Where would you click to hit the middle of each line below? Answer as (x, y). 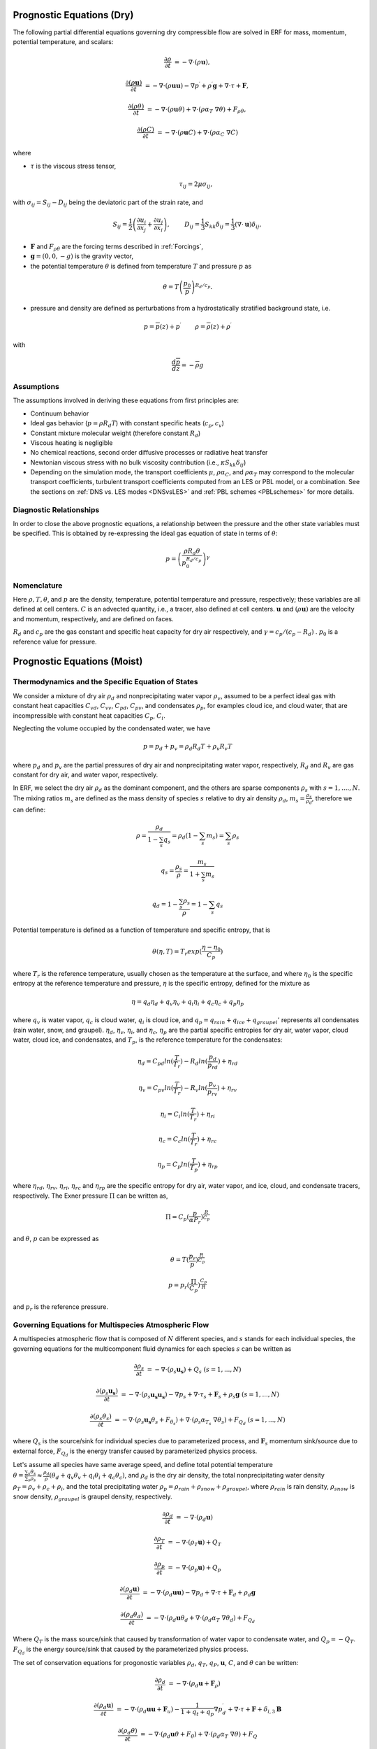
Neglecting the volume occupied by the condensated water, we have (112, 728)
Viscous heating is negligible (72, 442)
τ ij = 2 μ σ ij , (196, 185)
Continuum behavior (60, 413)
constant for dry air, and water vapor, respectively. (86, 775)
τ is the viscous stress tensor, (73, 166)
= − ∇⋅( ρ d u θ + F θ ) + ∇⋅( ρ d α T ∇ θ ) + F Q (199, 1735)
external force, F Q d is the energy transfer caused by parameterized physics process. (135, 1452)
